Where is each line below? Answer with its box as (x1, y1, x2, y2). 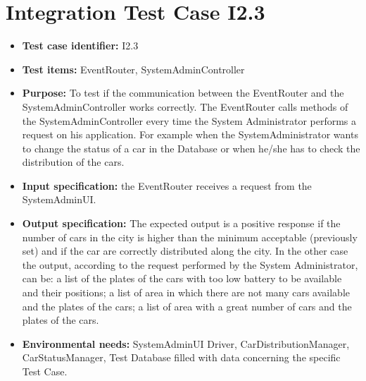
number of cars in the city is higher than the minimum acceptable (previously (22, 229, 358, 244)
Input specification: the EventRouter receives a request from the (22, 178, 312, 193)
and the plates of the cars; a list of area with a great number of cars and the (22, 298, 352, 313)
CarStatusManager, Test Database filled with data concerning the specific (22, 350, 341, 365)
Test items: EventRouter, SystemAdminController (22, 61, 245, 76)
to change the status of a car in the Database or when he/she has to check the (22, 140, 360, 155)
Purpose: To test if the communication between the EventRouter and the (22, 85, 344, 100)
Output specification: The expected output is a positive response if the (22, 216, 341, 231)
